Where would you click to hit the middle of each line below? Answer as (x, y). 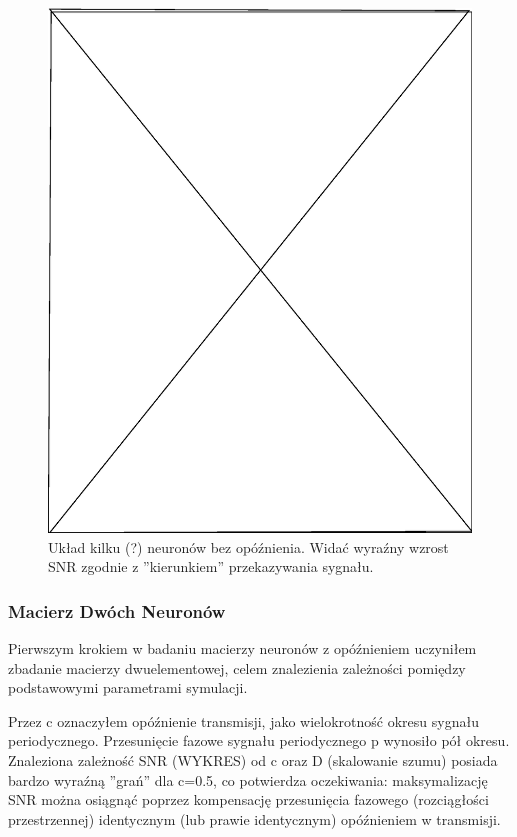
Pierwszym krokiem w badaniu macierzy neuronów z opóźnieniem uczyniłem (242, 648)
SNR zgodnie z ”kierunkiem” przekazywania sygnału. (211, 566)
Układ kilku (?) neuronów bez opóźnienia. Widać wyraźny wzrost (248, 546)
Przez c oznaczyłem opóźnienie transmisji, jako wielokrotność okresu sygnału (243, 720)
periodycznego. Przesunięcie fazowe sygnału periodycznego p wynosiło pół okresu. (259, 740)
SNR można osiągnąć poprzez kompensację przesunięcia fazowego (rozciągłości (248, 799)
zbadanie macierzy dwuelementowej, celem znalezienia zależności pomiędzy (237, 667)
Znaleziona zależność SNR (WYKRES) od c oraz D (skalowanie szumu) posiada (253, 759)
